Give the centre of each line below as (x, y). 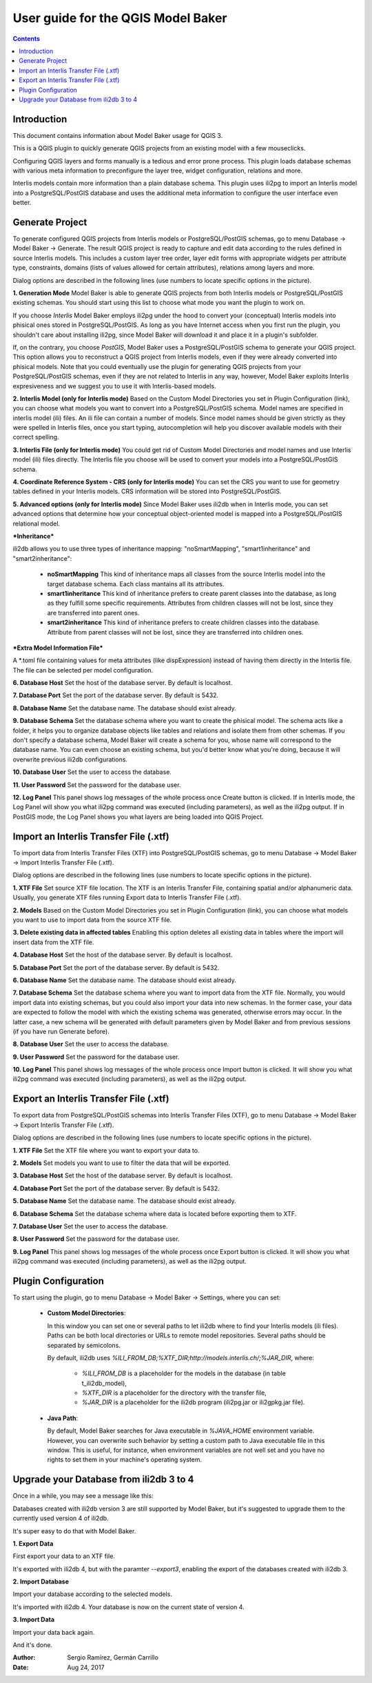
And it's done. (33, 1645)
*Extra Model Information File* (58, 648)
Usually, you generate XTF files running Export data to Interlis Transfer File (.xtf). (127, 897)
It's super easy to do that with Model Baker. (74, 1531)
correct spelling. (36, 437)
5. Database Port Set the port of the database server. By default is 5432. (116, 967)
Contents (27, 39)
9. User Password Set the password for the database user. (96, 1057)
